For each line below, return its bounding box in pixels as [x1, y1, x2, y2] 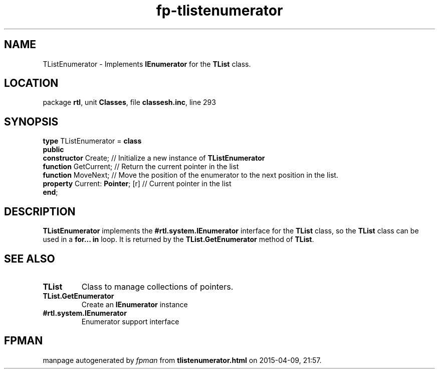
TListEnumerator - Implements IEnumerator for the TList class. [43, 59, 251, 68]
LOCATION [4, 77, 59, 90]
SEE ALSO [4, 252, 55, 265]
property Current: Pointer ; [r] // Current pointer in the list [43, 179, 232, 188]
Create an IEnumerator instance [81, 300, 188, 309]
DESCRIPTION [4, 205, 76, 218]
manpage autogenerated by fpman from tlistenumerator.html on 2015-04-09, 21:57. [43, 355, 322, 364]
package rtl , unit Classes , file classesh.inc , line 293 [43, 98, 216, 107]
